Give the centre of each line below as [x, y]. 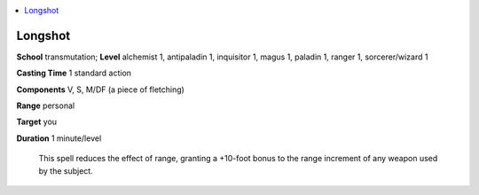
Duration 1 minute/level [59, 138]
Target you [37, 122]
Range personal [46, 105]
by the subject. [66, 171]
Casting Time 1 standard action [74, 73]
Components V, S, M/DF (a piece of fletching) [101, 90]
